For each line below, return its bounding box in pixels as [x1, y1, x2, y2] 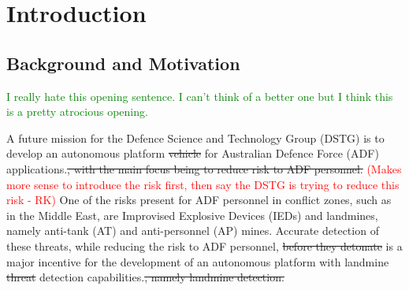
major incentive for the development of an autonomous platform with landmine [6, 253, 389, 270]
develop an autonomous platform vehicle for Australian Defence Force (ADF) [6, 145, 379, 162]
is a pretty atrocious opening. [6, 103, 148, 120]
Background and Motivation [6, 50, 240, 75]
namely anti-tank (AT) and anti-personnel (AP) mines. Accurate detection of [6, 222, 379, 239]
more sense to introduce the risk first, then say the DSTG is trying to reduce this [6, 176, 400, 192]
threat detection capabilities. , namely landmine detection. [6, 269, 284, 285]
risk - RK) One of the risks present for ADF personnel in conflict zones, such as [6, 191, 392, 208]
